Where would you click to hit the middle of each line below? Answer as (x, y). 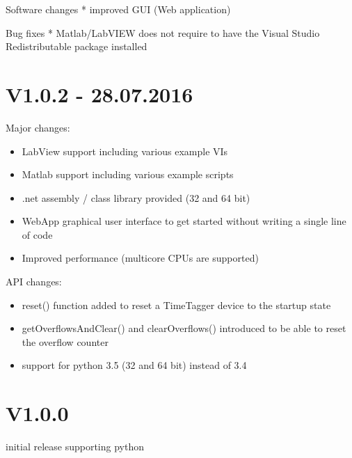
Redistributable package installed (77, 46)
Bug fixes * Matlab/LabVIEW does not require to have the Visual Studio (163, 32)
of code (37, 234)
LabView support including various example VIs (125, 151)
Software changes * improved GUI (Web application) (118, 9)
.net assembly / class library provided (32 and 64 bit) (136, 197)
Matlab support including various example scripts (128, 174)
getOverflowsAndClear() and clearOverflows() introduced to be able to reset (184, 328)
